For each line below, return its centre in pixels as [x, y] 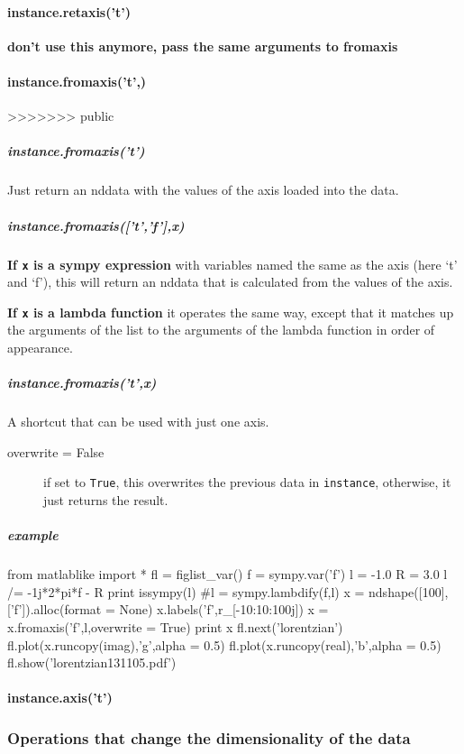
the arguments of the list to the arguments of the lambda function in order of [221, 330]
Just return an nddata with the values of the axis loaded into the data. [203, 190]
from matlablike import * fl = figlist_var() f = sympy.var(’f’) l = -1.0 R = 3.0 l [227, 574]
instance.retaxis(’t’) [69, 11]
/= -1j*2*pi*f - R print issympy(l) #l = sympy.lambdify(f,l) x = [186, 591]
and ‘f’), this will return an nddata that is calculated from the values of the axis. [230, 282]
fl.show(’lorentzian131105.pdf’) [92, 662]
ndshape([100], [409, 591]
